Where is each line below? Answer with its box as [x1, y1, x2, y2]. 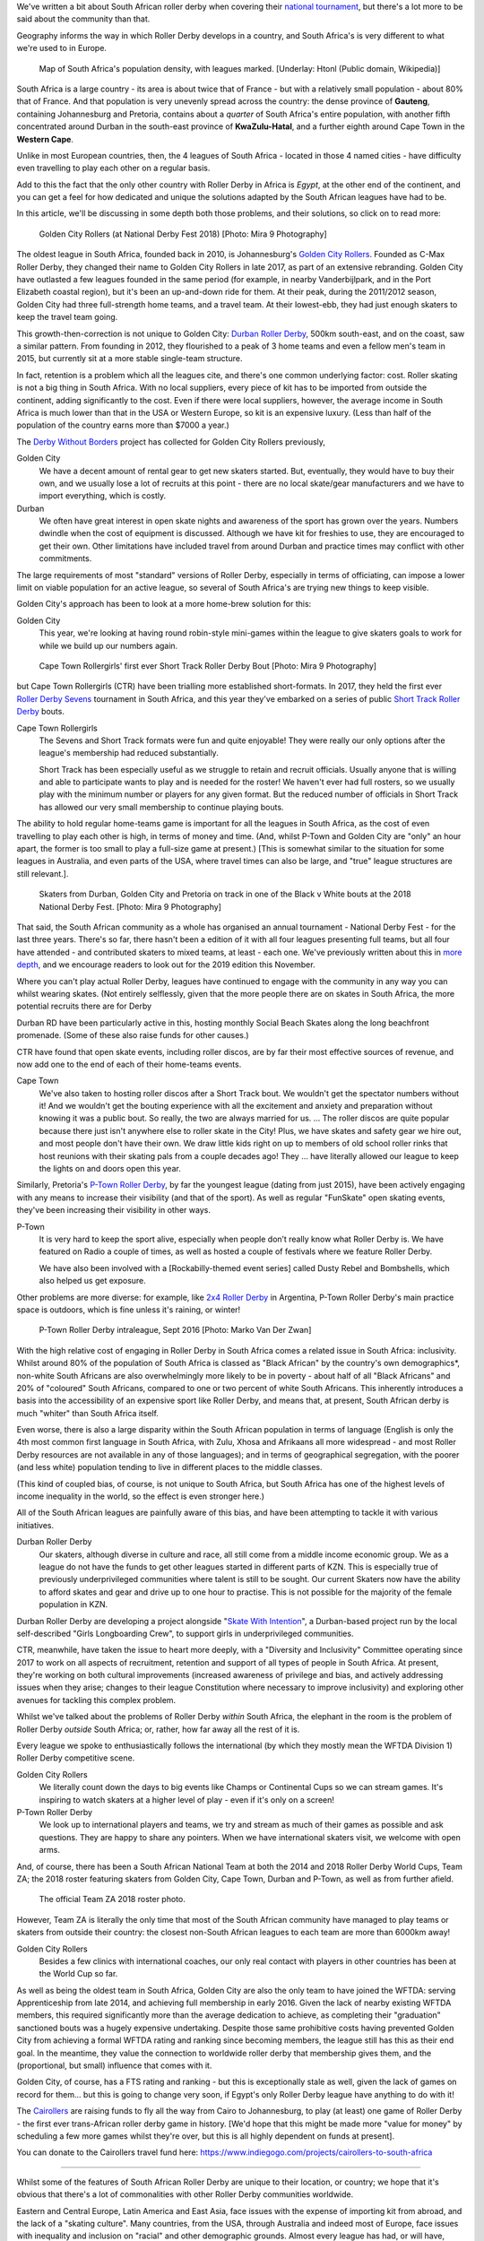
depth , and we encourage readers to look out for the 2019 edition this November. [16, 959, 315, 970]
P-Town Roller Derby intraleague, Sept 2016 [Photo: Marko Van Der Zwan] [39, 1325, 312, 1336]
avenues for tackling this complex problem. [16, 1694, 177, 1705]
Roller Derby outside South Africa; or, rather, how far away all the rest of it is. [16, 1724, 300, 1735]
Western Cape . [16, 134, 73, 144]
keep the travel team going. [16, 312, 118, 323]
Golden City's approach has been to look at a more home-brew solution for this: [16, 599, 312, 610]
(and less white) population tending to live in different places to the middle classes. [16, 1462, 323, 1473]
